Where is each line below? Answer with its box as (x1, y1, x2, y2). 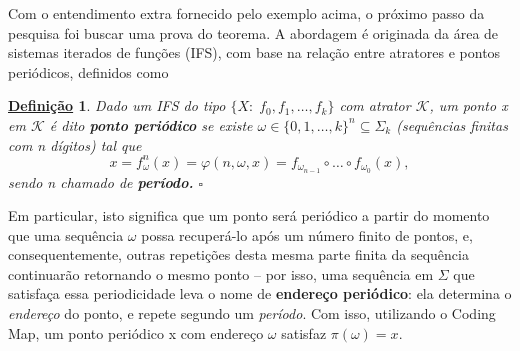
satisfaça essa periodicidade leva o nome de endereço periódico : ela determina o (8, 283, 512, 304)
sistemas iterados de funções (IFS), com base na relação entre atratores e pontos (8, 42, 501, 63)
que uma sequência (8, 224, 124, 245)
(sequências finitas (396, 114, 508, 135)
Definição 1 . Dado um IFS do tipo (8, 95, 226, 116)
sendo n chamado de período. (8, 171, 194, 192)
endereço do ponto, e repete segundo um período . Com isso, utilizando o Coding (8, 303, 496, 324)
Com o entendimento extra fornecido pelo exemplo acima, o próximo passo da (8, 3, 485, 23)
